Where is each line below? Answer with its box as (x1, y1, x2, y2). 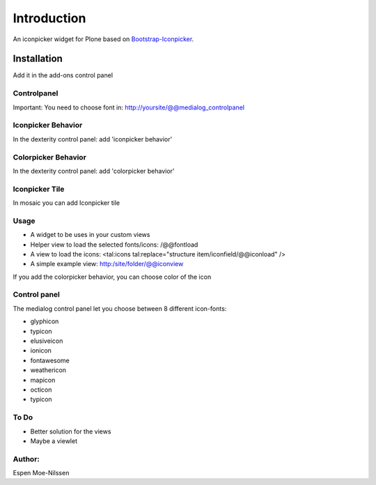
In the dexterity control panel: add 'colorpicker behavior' (13, 167, 175, 175)
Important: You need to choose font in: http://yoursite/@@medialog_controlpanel (13, 103, 245, 111)
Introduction (13, 10, 86, 26)
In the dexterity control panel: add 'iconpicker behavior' (13, 134, 173, 143)
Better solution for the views (30, 427, 111, 436)
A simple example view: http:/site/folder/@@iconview (30, 260, 184, 268)
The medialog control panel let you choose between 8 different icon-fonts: (13, 304, 227, 313)
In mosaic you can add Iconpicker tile (13, 199, 120, 207)
